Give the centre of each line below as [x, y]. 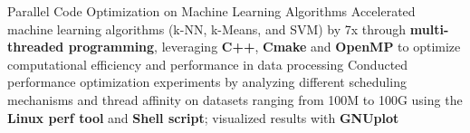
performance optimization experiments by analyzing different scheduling [207, 82]
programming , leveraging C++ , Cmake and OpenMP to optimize [264, 47]
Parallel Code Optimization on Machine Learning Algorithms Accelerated [211, 11]
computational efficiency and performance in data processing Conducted [208, 64]
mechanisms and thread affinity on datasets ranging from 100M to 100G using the [235, 99]
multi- [429, 28]
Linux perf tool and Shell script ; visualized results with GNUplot [203, 117]
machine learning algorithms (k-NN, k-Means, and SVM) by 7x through [207, 28]
